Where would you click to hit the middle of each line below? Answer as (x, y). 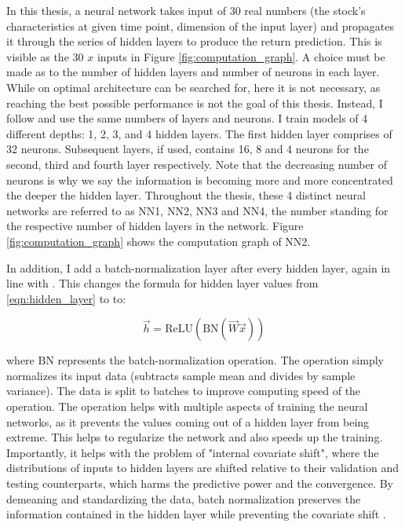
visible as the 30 (45, 56)
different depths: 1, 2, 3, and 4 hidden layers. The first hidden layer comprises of (199, 133)
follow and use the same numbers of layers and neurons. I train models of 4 (187, 118)
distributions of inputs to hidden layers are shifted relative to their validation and (202, 468)
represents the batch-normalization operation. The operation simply (221, 360)
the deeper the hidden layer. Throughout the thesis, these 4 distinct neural (186, 195)
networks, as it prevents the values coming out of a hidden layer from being (188, 421)
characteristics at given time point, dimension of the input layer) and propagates (200, 26)
